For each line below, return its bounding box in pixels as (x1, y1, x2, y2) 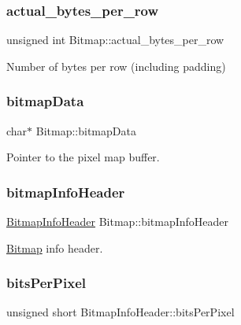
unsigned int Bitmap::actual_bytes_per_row (6, 31, 224, 48)
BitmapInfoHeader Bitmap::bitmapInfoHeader (6, 213, 229, 230)
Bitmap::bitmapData (35, 122, 136, 138)
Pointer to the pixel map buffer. (6, 149, 160, 165)
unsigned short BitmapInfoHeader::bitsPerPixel (6, 304, 235, 320)
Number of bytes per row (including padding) (6, 57, 226, 74)
